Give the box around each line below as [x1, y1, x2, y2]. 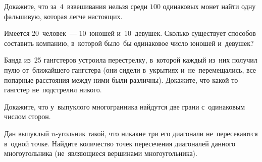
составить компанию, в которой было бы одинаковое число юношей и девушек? [4, 37, 254, 48]
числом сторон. [4, 111, 51, 122]
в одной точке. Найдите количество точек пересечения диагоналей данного [4, 138, 236, 148]
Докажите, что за [4, 1, 57, 11]
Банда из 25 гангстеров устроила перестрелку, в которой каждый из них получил [4, 55, 257, 65]
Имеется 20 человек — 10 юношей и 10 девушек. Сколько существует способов [4, 28, 256, 38]
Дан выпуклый [4, 128, 49, 138]
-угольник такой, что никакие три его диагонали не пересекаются [56, 128, 258, 138]
